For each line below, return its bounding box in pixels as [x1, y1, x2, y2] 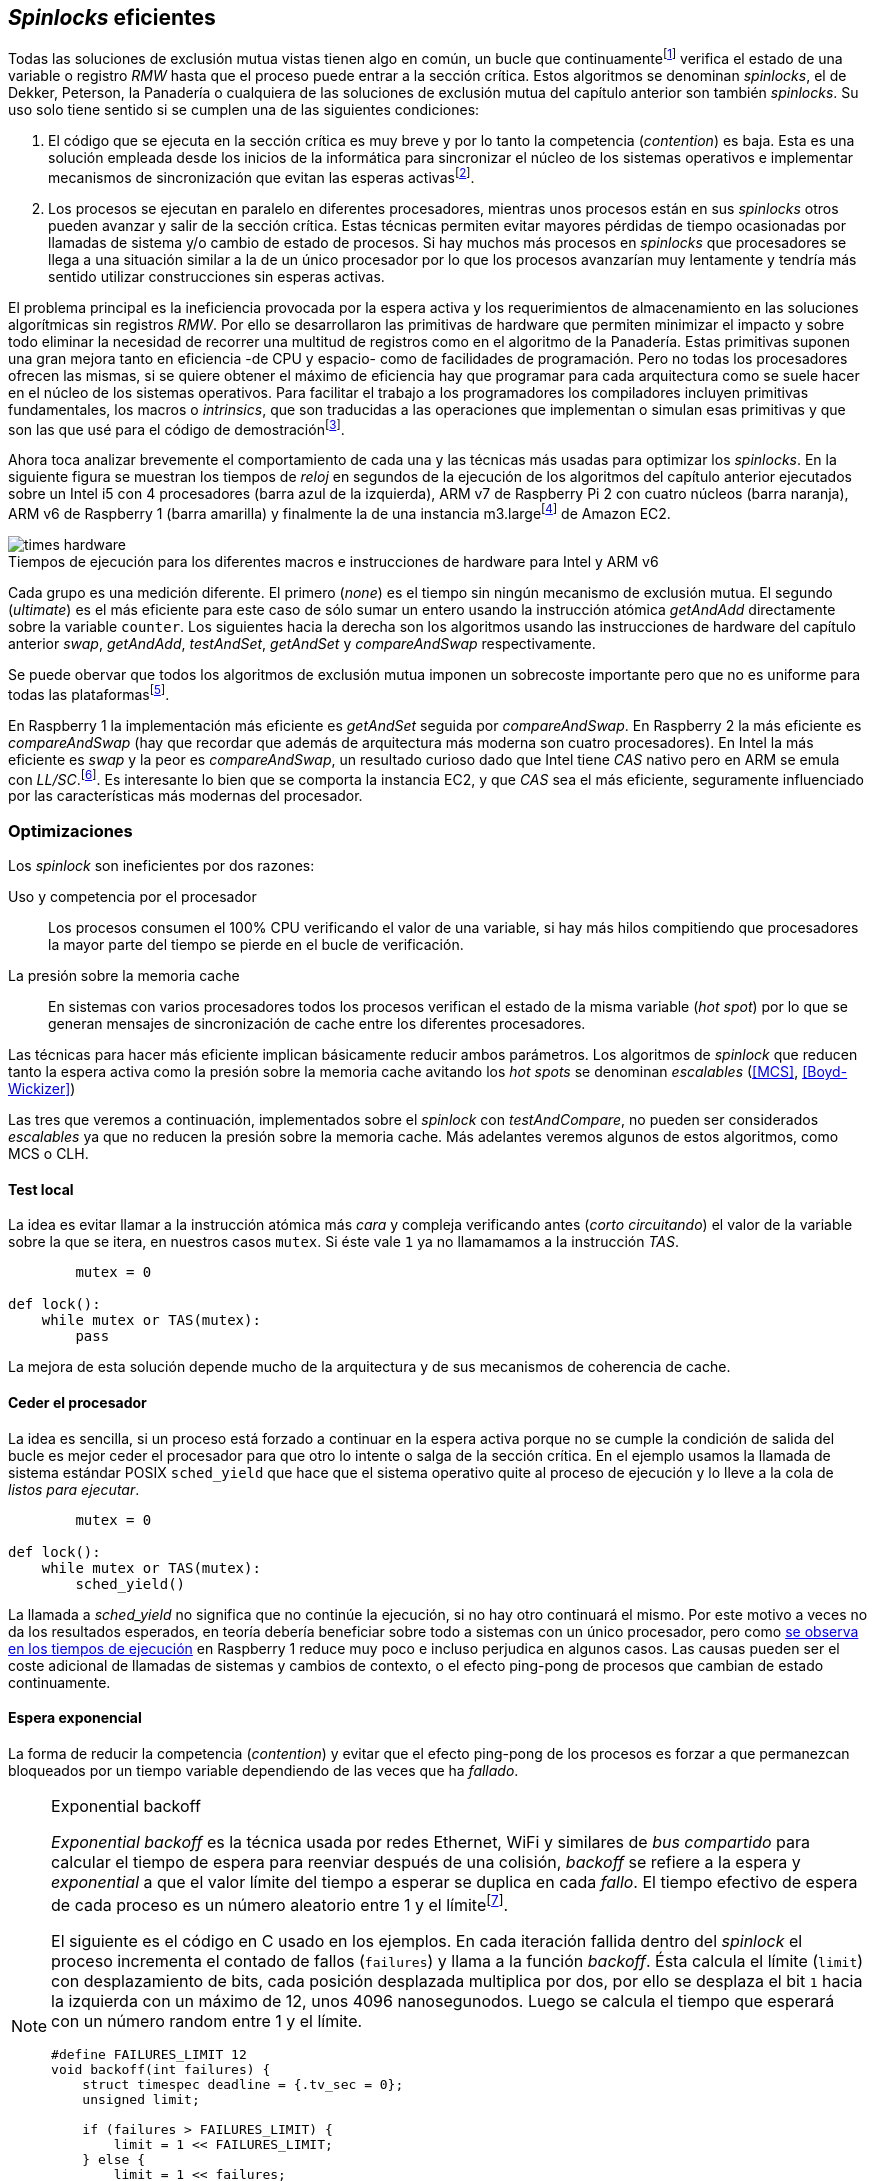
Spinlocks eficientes [8, 5, 216, 30]
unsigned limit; [82, 2092, 200, 2108]
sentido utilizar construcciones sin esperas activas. [48, 267, 385, 285]
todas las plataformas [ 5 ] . [8, 683, 170, 703]
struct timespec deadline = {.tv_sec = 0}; [82, 2077, 404, 2093]
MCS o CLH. [8, 1145, 89, 1163]
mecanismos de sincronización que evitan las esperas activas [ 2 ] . [48, 166, 475, 186]
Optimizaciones [8, 820, 133, 841]
